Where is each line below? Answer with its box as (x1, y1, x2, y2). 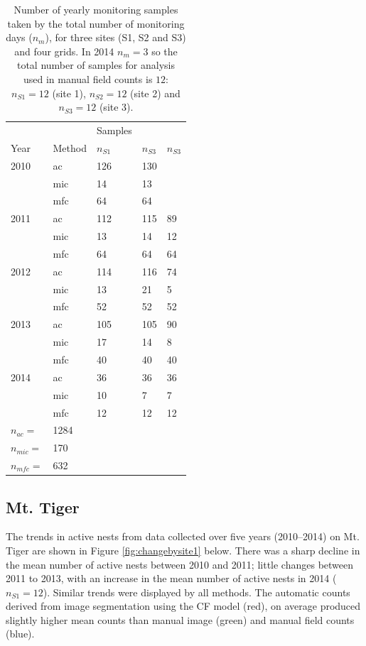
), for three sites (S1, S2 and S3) (45, 30, 186, 45)
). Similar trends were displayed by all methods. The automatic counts (43, 584, 350, 599)
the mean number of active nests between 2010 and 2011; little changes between (6, 557, 354, 571)
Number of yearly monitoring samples (14, 2, 178, 16)
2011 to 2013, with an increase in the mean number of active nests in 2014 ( (6, 571, 337, 586)
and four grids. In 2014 (14, 43, 114, 58)
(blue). (6, 626, 35, 641)
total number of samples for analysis (16, 58, 175, 72)
